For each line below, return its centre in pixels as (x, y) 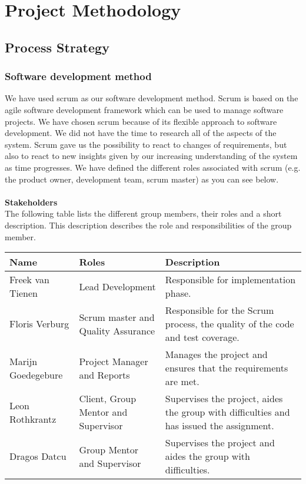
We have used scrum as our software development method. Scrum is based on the (152, 98)
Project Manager (114, 361)
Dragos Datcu (38, 456)
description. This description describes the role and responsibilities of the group (148, 225)
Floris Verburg (39, 324)
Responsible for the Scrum (219, 310)
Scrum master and (117, 317)
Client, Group (108, 399)
